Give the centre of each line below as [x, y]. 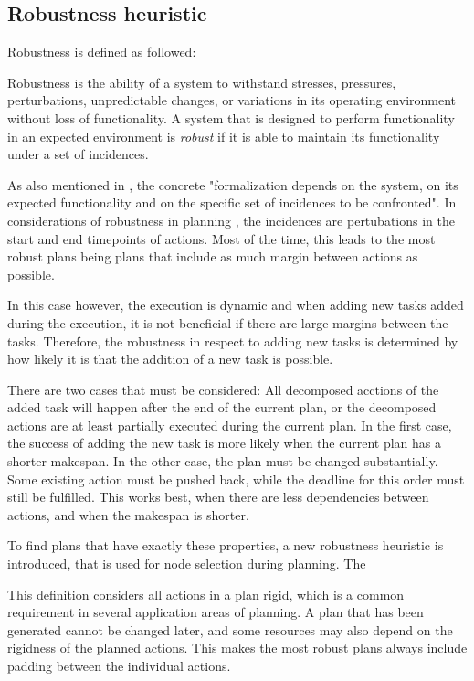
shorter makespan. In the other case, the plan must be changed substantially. [223, 461]
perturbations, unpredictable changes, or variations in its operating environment [232, 100]
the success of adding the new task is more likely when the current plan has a [224, 443]
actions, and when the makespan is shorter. [128, 514]
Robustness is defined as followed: [102, 52]
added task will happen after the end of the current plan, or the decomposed [222, 407]
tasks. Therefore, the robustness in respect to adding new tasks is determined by [233, 340]
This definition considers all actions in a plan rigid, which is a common [206, 594]
